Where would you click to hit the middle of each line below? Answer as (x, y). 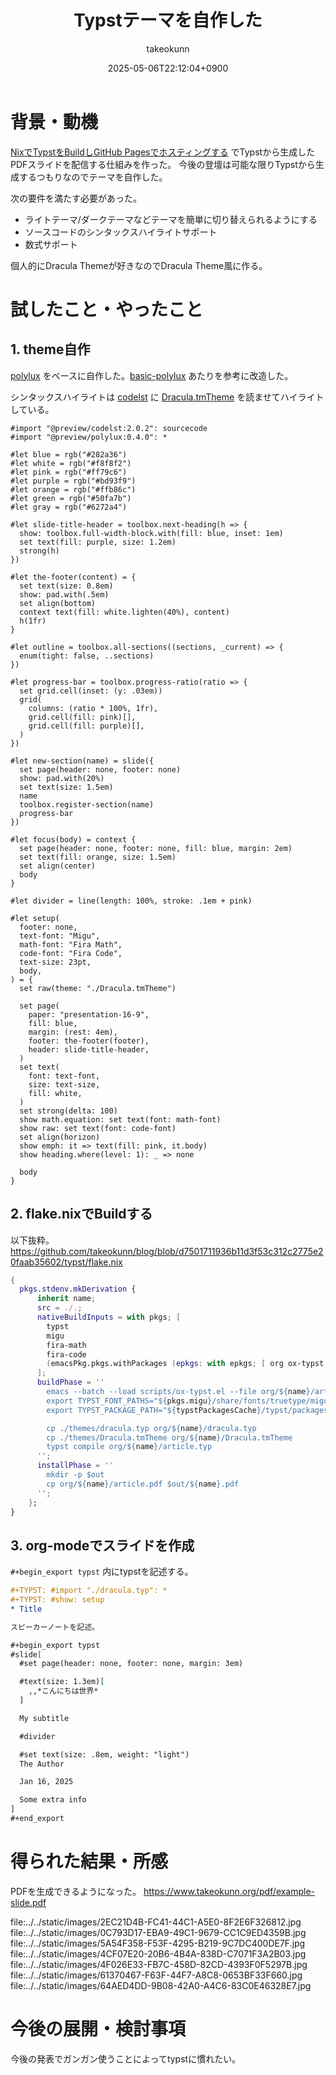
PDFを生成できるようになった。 (76, 1891)
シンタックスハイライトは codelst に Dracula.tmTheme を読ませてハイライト (167, 397)
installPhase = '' (75, 1466)
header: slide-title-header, (89, 1049)
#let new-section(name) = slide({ (82, 761)
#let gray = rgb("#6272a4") (69, 507)
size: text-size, (64, 1084)
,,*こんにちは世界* (63, 1691)
